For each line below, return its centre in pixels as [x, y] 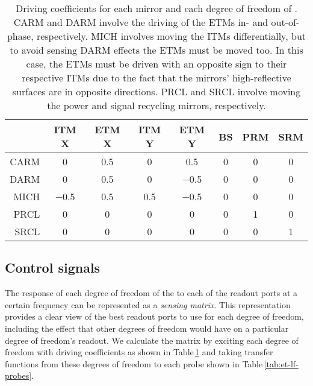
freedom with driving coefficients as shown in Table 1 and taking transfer [139, 352]
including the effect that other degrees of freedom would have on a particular [147, 328]
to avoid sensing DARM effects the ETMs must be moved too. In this [156, 50]
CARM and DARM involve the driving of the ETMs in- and [141, 22]
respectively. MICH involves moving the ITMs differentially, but [171, 36]
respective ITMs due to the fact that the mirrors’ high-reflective [156, 78]
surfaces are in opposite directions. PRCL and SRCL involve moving [156, 91]
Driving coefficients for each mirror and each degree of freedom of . [156, 8]
